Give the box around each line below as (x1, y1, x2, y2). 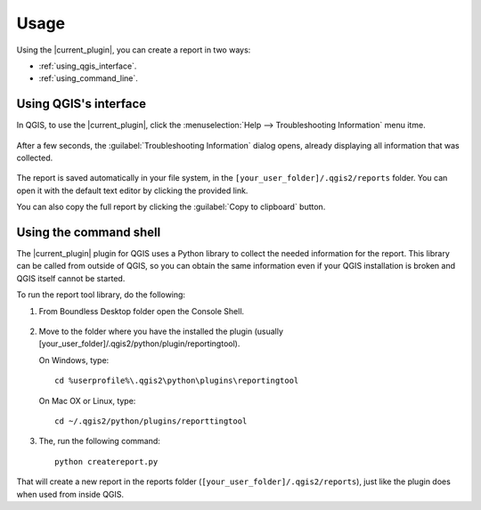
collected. (16, 152, 53, 164)
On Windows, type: (38, 354, 110, 365)
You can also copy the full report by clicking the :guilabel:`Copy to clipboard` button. (16, 201, 326, 213)
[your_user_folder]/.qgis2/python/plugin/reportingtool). (38, 338, 240, 349)
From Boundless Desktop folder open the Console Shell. (38, 305, 245, 316)
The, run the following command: (38, 436, 160, 447)
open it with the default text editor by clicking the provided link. (16, 185, 249, 196)
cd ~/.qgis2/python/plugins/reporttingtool (54, 417, 248, 426)
